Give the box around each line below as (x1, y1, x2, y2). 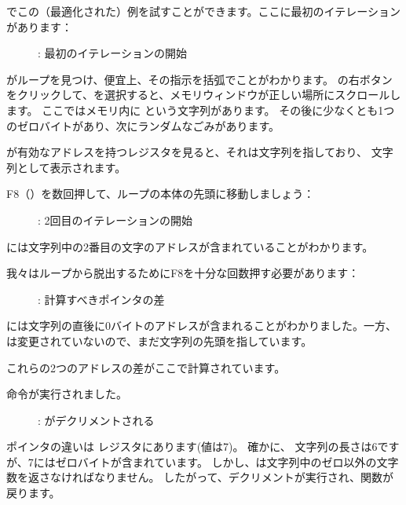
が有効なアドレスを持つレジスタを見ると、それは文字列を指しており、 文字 (6, 144, 393, 160)
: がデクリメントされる (38, 412, 155, 428)
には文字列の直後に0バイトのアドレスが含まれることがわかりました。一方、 (6, 317, 397, 334)
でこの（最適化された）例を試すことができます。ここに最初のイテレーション (6, 3, 401, 19)
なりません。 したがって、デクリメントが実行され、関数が (93, 469, 393, 485)
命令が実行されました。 (6, 386, 127, 402)
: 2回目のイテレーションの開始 (38, 211, 192, 228)
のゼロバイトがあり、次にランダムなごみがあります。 (6, 117, 280, 134)
